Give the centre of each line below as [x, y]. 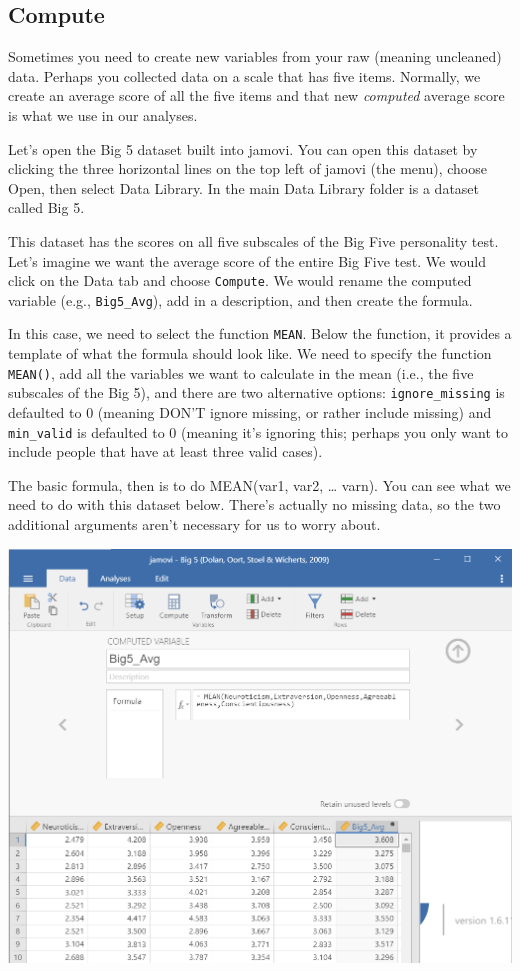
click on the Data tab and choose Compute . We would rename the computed [240, 280]
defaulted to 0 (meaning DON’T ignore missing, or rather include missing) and [250, 412]
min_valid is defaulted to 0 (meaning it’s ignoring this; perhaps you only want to [258, 431]
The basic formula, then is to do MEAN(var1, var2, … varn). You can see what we [259, 484]
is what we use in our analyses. [103, 114]
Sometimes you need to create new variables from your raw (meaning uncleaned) [255, 56]
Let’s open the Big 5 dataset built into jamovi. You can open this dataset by [243, 148]
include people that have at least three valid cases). [165, 451]
